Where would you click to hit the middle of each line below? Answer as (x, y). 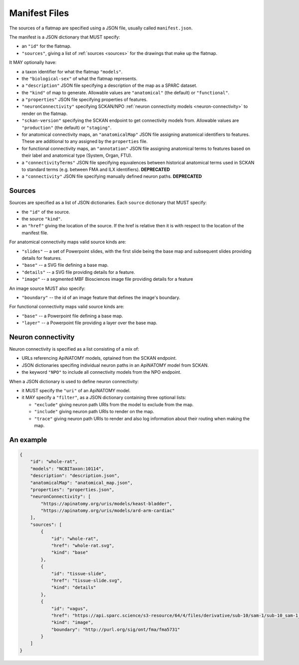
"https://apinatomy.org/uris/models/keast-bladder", (106, 504)
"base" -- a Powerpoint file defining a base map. (72, 316)
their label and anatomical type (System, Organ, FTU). (77, 155)
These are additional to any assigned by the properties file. (85, 141)
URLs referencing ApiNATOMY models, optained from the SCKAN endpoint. (99, 358)
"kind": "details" (74, 588)
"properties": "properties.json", (72, 489)
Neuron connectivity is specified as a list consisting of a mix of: (74, 349)
